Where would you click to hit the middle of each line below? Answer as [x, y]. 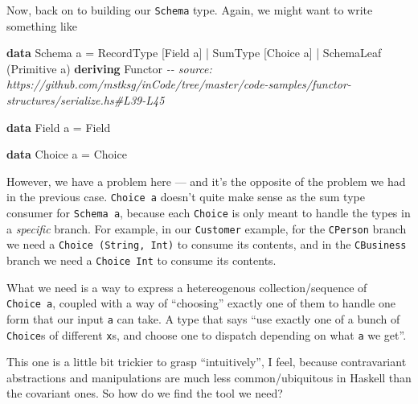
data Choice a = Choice [67, 154]
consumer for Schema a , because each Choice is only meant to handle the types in [209, 213]
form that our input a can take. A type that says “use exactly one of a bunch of [203, 318]
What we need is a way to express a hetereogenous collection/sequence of [187, 287]
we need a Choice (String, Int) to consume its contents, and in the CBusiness [207, 244]
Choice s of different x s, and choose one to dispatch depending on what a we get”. [207, 334]
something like [42, 25]
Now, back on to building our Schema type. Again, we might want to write [190, 10]
